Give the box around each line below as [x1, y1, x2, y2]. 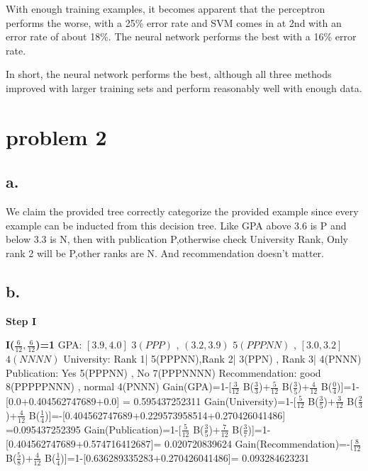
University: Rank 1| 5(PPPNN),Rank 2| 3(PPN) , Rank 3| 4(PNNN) [63, 351, 362, 366]
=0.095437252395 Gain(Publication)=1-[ [6, 421, 182, 436]
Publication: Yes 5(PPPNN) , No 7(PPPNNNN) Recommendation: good [6, 365, 321, 380]
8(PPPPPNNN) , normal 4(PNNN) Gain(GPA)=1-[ [6, 379, 232, 394]
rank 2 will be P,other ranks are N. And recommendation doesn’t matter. [6, 245, 324, 260]
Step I [6, 313, 36, 328]
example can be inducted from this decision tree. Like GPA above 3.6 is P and [6, 217, 347, 232]
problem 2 [6, 122, 107, 151]
